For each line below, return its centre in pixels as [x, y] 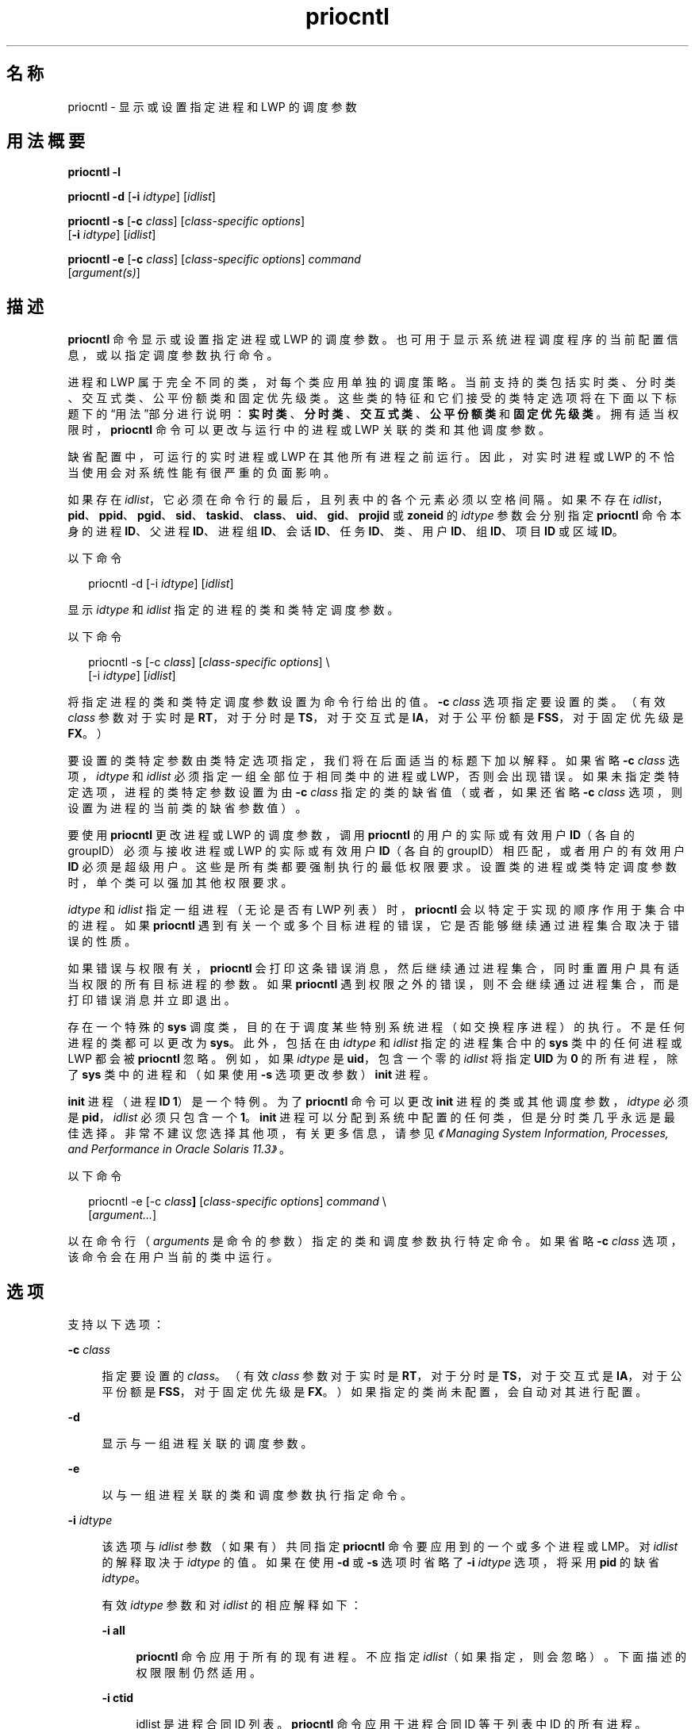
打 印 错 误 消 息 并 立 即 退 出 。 [152, 1000]
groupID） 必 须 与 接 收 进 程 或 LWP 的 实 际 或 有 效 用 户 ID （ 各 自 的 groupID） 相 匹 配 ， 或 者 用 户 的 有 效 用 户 [376, 851]
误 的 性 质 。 [102, 941]
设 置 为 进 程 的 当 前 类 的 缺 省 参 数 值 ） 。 [187, 808]
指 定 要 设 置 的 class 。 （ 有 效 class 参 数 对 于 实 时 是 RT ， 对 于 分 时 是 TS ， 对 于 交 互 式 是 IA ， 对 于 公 [392, 1376]
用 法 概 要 [46, 141]
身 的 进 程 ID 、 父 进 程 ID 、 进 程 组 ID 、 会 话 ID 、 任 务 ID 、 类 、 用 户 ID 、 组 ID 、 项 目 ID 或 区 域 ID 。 [346, 531]
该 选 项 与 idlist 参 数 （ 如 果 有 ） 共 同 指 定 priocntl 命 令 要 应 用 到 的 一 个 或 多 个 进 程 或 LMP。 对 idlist [390, 1547]
